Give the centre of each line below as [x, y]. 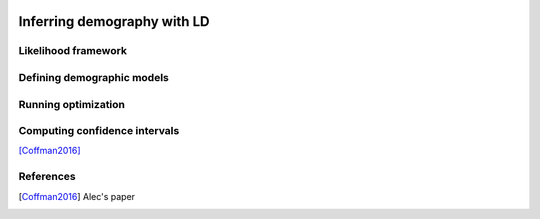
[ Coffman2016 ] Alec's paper [76, 196]
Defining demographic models [93, 77]
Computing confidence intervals [99, 131]
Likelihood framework [72, 51]
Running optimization [71, 104]
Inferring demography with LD [114, 21]
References [47, 177]
